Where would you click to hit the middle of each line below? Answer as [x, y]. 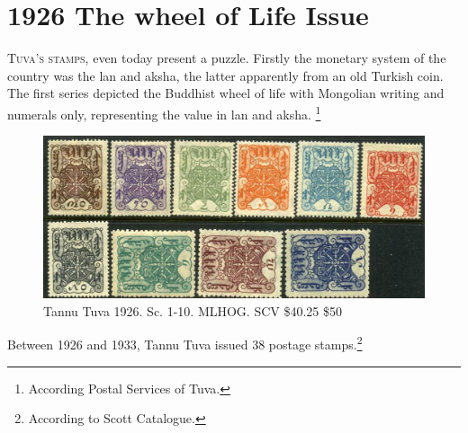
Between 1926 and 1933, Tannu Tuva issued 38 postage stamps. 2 [185, 343]
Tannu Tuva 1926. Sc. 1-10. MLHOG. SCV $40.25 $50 [193, 310]
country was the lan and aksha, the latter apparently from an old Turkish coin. [225, 75]
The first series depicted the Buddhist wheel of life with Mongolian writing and [226, 93]
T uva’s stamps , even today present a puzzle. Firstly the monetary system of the [227, 58]
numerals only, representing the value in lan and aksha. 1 [164, 112]
